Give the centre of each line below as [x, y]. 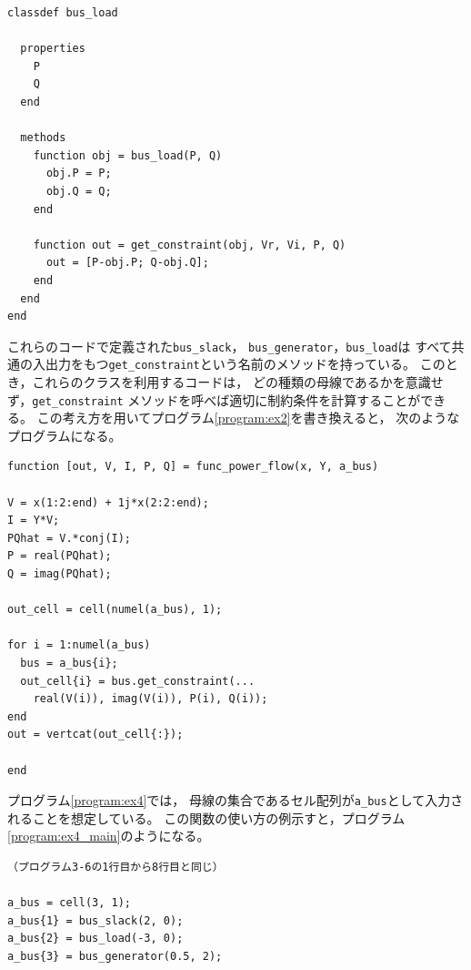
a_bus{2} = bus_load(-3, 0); [95, 939]
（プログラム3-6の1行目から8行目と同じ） [115, 867]
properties [53, 49]
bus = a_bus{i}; [69, 663]
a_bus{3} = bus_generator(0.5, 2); [115, 956]
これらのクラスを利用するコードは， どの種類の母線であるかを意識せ [238, 382]
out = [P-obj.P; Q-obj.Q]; [127, 263]
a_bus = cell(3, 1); [70, 903]
